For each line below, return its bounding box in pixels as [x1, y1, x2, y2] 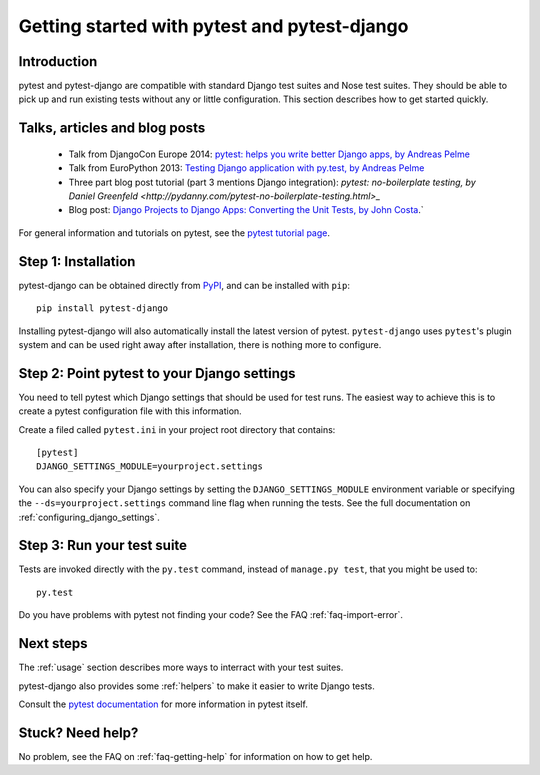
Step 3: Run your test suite [18, 537, 188, 554]
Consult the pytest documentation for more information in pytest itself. [18, 698, 309, 710]
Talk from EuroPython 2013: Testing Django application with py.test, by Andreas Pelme [68, 162, 425, 174]
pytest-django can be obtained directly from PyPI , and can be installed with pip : [18, 279, 350, 291]
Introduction [18, 53, 98, 70]
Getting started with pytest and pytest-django [18, 15, 409, 37]
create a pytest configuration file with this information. [18, 405, 242, 417]
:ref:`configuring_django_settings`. [18, 511, 160, 523]
